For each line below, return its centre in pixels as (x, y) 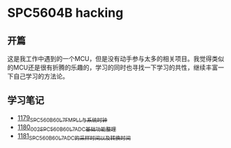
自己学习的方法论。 (41, 76)
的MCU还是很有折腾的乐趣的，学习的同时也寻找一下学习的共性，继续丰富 (113, 67)
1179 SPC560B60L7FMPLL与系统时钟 (62, 119)
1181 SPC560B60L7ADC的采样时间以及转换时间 (74, 137)
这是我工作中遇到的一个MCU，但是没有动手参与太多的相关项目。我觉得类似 (116, 59)
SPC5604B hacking (65, 13)
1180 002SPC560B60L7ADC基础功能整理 (67, 128)
